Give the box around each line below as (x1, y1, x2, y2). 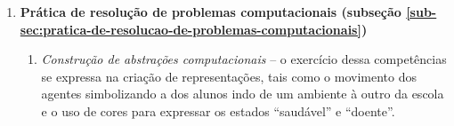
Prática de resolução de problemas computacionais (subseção (20, 3, 401, 20)
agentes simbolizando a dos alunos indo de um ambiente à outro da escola (41, 84, 444, 103)
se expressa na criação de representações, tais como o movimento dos (41, 67, 417, 85)
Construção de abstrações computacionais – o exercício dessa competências (41, 50, 447, 68)
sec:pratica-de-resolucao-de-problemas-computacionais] (20, 20, 361, 38)
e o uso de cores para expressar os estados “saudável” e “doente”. (41, 101, 395, 120)
